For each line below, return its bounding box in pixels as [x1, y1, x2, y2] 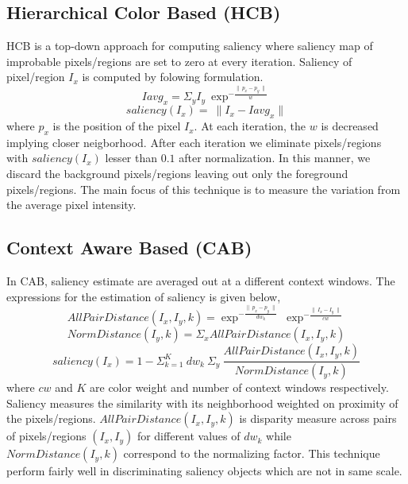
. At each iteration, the [194, 118, 306, 134]
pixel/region [6, 68, 65, 85]
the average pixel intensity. [6, 196, 137, 213]
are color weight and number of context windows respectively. [90, 379, 389, 396]
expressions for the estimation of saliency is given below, [6, 288, 281, 304]
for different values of [137, 428, 241, 444]
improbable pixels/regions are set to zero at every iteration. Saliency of [6, 52, 352, 69]
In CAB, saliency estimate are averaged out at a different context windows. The [6, 273, 395, 289]
